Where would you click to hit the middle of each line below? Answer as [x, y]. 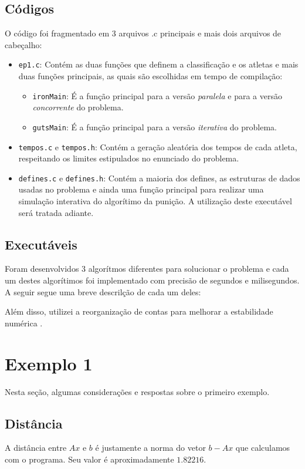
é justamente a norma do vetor [150, 448]
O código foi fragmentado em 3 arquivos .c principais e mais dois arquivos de [143, 33]
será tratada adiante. [56, 212]
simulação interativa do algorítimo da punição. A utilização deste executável [155, 201]
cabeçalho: [23, 44]
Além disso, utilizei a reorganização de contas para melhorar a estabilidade [139, 311]
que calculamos [263, 448]
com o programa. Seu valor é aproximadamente [89, 459]
